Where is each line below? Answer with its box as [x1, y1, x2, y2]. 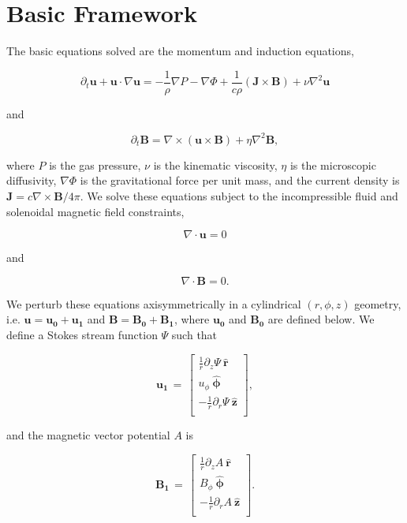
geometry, [354, 295, 401, 312]
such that [171, 327, 218, 343]
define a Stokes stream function [6, 327, 158, 343]
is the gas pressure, [49, 156, 141, 173]
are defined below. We [267, 311, 375, 327]
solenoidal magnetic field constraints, [6, 203, 185, 219]
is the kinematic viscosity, [153, 156, 278, 173]
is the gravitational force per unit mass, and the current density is [80, 172, 400, 189]
